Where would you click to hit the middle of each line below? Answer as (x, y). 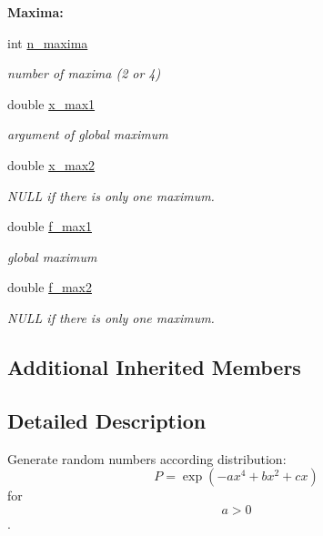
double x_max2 (51, 164)
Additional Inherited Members (154, 366)
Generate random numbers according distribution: (147, 458)
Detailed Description (107, 420)
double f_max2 (50, 287)
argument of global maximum (88, 134)
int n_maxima (48, 42)
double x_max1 (51, 103)
